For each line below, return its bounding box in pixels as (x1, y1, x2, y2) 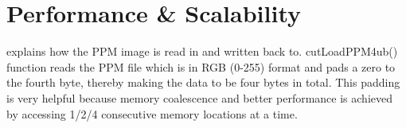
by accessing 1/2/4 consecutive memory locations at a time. (6, 105, 298, 122)
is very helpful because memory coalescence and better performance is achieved (6, 89, 392, 106)
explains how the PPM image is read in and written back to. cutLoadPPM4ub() (6, 43, 398, 60)
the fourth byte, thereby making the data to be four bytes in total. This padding (6, 74, 400, 91)
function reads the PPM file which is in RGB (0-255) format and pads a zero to (6, 58, 396, 75)
